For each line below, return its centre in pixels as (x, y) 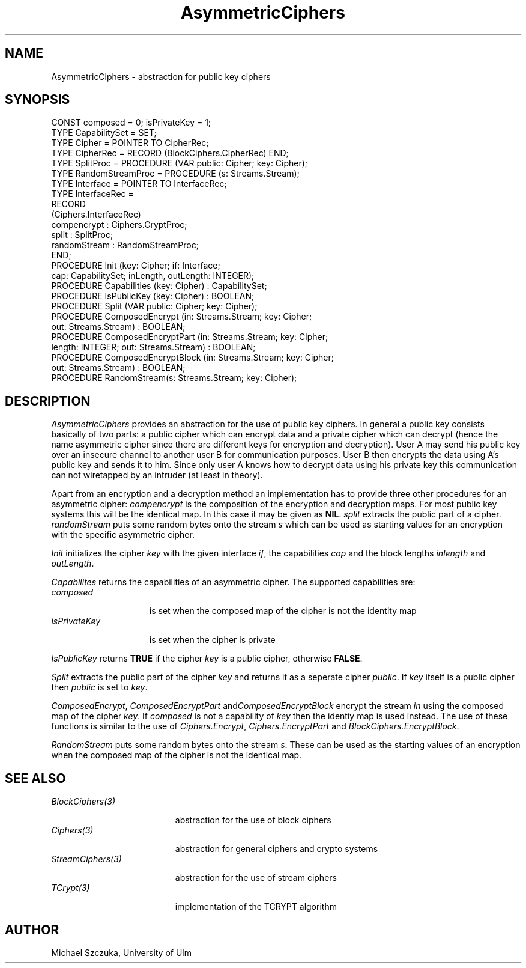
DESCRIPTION (48, 401)
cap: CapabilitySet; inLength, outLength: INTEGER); (153, 276)
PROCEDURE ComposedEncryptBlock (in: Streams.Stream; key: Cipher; (192, 358)
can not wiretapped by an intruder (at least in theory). (157, 475)
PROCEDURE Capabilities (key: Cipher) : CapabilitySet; (159, 286)
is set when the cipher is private (212, 640)
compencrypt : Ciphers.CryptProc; (119, 225)
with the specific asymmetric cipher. (123, 535)
